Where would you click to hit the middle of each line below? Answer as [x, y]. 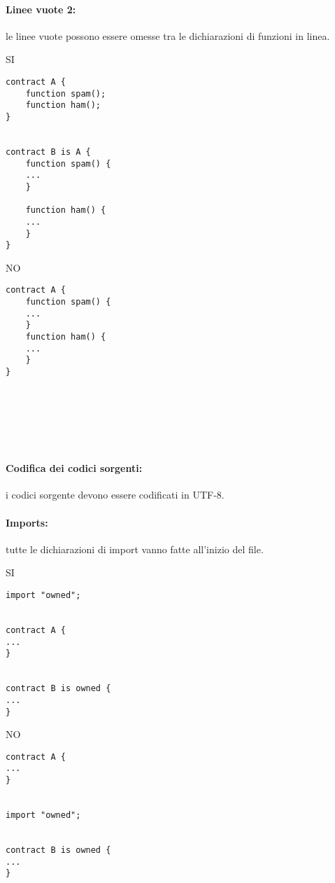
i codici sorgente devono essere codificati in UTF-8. [115, 495]
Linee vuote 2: [41, 9]
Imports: [27, 522]
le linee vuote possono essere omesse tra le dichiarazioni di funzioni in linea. [168, 35]
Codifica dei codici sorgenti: [74, 468]
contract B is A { [48, 152]
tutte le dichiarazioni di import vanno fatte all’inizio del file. [135, 549]
